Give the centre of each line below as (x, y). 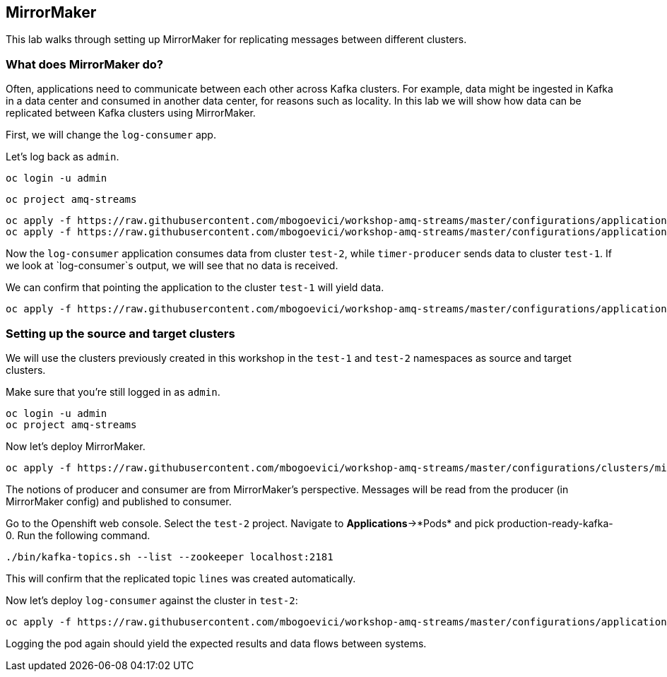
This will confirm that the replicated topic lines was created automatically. (181, 578)
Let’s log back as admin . (63, 157)
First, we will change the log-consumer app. (111, 135)
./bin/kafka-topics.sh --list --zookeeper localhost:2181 (170, 557)
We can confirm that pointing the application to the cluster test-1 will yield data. (195, 288)
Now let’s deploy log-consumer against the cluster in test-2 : (152, 600)
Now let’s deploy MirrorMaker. (76, 446)
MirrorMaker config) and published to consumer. (119, 501)
